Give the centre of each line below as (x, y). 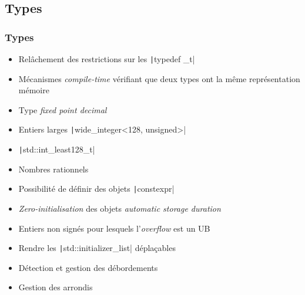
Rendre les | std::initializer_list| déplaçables (97, 248)
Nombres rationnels (53, 169)
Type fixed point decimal (63, 109)
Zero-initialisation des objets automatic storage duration (120, 208)
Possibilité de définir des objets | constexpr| (96, 189)
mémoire (34, 90)
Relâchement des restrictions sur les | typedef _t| (107, 59)
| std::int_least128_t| (57, 149)
